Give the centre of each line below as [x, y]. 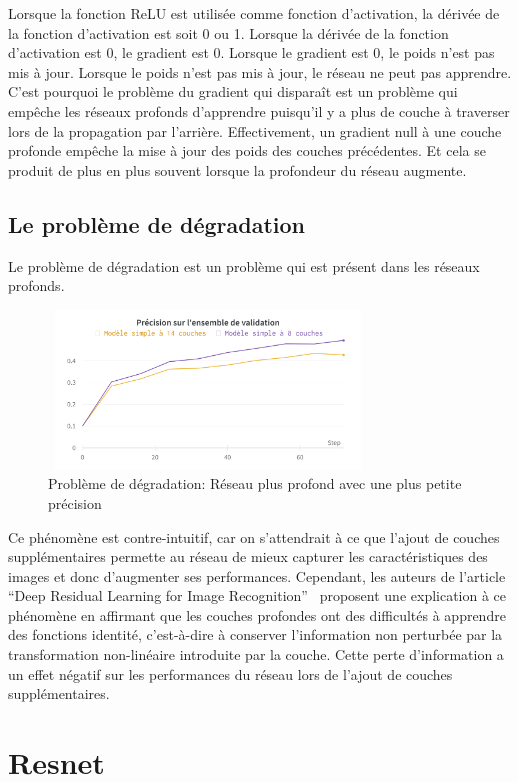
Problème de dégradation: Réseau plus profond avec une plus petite [255, 483]
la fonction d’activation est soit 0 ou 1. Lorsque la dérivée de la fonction [228, 32]
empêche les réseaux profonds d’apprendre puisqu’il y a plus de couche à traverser [259, 110]
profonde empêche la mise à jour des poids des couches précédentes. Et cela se [247, 150]
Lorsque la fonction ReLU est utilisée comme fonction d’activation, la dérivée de [254, 13]
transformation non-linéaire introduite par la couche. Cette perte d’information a [256, 654]
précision [75, 502]
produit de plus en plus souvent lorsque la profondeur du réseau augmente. [237, 169]
